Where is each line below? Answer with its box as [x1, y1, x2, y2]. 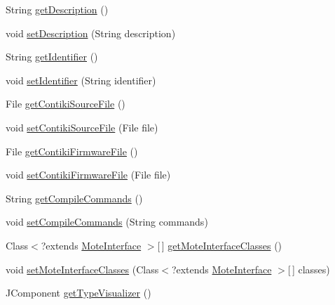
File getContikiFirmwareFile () [6, 143, 138, 158]
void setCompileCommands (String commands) [6, 214, 208, 229]
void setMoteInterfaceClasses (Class [6, 261, 159, 276]
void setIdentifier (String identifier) [6, 72, 156, 87]
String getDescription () [6, 2, 109, 16]
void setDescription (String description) [6, 25, 176, 40]
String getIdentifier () [6, 49, 98, 64]
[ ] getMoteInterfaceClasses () [157, 238, 282, 252]
